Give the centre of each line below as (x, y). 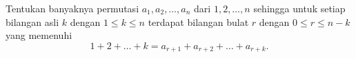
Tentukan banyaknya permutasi (72, 8)
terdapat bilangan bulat (198, 21)
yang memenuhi (39, 35)
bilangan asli (32, 21)
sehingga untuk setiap (299, 8)
